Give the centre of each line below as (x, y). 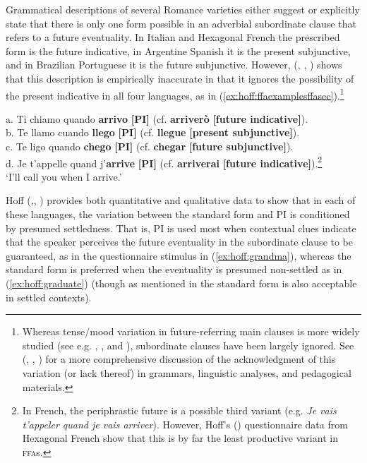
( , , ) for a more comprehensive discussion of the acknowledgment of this (179, 359)
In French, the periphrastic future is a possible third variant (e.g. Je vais (179, 410)
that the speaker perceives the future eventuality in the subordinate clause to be (180, 242)
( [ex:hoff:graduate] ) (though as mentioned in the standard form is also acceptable (181, 283)
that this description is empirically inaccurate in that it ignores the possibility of (180, 78)
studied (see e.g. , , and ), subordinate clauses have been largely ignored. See (188, 345)
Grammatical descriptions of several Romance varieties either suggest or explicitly (183, 9)
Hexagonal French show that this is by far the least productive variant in (180, 438)
